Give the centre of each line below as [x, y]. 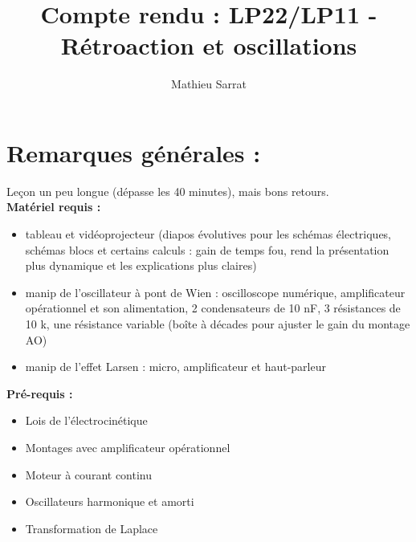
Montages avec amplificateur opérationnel [128, 447]
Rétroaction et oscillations [209, 45]
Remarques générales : [134, 152]
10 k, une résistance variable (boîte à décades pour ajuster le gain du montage [218, 324]
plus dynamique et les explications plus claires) [141, 265]
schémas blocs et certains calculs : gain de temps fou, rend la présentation [207, 249]
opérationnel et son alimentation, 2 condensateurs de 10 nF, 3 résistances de [213, 308]
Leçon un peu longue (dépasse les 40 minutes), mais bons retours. [168, 191]
